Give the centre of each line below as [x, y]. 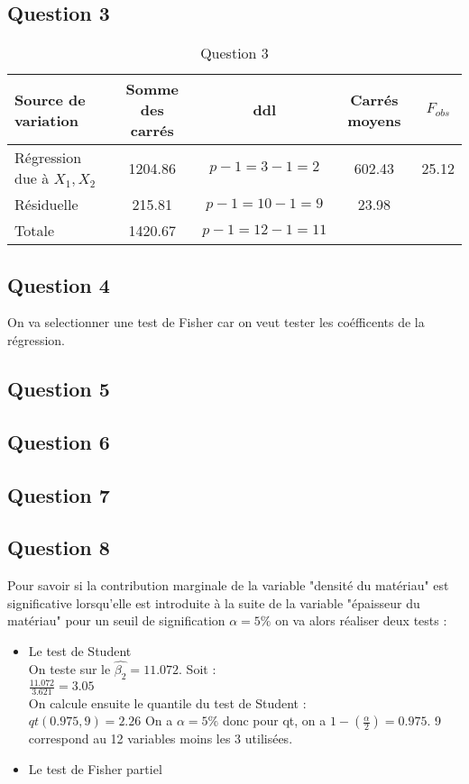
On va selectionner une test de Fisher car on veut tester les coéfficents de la [216, 322]
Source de [50, 99]
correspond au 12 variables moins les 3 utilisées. [161, 738]
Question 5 [59, 388]
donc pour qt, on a [274, 720]
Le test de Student [80, 650]
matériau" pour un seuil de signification [116, 620]
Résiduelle [46, 205]
